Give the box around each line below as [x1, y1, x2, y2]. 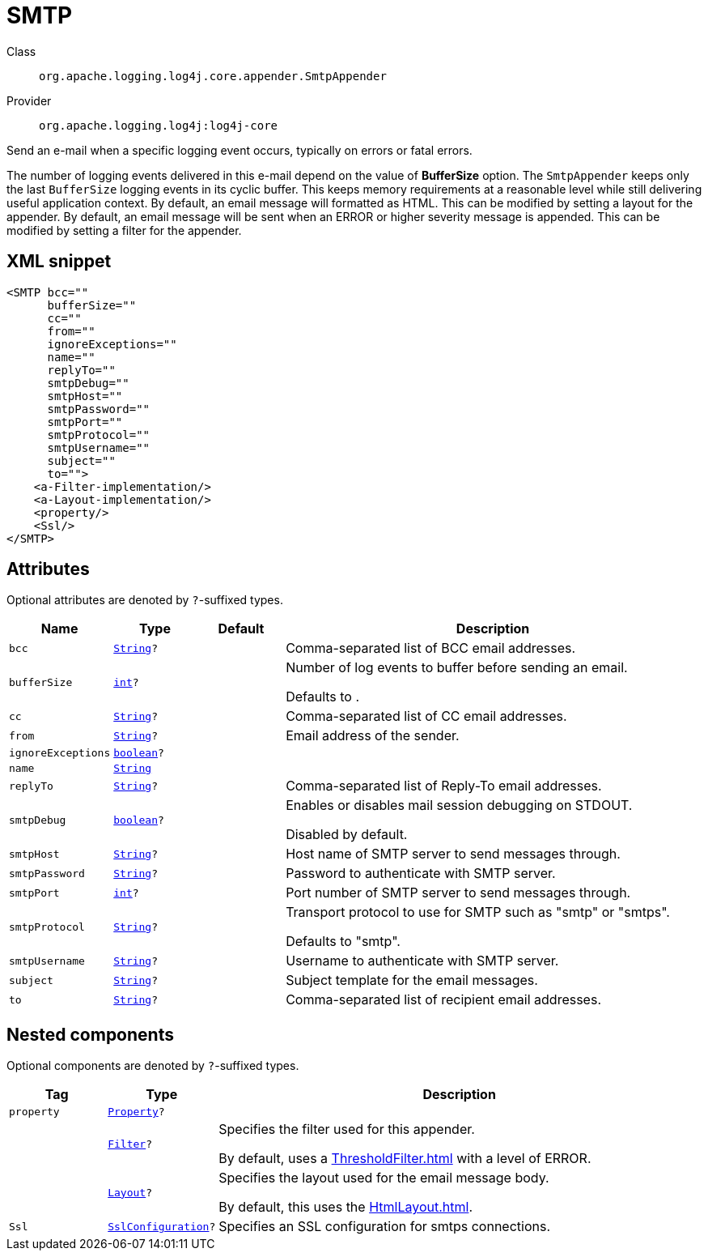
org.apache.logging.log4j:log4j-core [39, 118, 278, 132]
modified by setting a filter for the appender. [6, 223, 242, 237]
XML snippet [6, 251, 112, 272]
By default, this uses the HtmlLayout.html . [218, 1199, 473, 1216]
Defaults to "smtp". [286, 933, 401, 950]
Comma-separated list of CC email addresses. [286, 708, 567, 725]
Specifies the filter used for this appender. [218, 1121, 475, 1138]
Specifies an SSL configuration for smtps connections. [218, 1218, 551, 1235]
